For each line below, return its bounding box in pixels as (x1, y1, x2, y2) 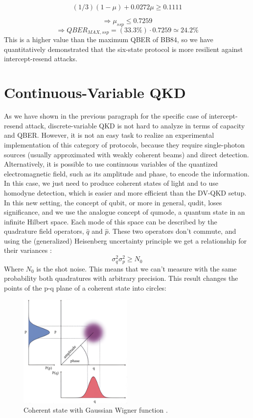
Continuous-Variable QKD (4, 82, 186, 102)
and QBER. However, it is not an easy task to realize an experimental (4, 130, 214, 140)
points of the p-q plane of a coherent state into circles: (4, 282, 167, 293)
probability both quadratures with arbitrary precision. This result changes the (4, 273, 238, 283)
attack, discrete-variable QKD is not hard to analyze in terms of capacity (25, 120, 245, 130)
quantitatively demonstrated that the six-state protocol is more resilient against (4, 44, 243, 54)
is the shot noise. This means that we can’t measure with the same (36, 263, 237, 273)
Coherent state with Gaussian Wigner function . (23, 405, 168, 415)
